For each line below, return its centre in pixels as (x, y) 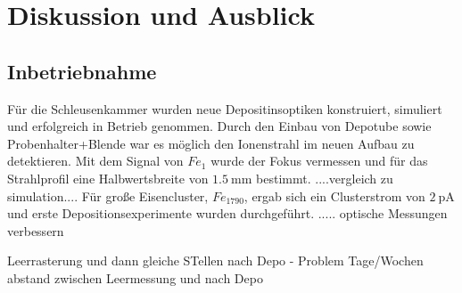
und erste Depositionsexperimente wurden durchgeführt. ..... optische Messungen (227, 213)
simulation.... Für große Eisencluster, (108, 195)
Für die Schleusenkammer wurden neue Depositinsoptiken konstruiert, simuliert (225, 108)
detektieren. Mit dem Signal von (95, 161)
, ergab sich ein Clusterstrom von (334, 195)
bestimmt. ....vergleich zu (325, 178)
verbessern (36, 230)
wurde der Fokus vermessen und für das (319, 161)
